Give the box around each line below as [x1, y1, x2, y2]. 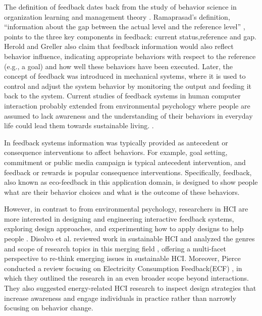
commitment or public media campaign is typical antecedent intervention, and [4, 156, 246, 167]
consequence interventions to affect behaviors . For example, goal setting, [4, 147, 228, 157]
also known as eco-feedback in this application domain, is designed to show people [4, 177, 258, 187]
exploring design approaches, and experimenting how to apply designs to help [4, 223, 244, 234]
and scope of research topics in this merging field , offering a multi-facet [4, 243, 226, 253]
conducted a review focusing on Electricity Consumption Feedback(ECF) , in [4, 262, 242, 273]
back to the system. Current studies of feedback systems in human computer [4, 90, 241, 101]
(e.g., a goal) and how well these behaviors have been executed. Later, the [4, 61, 233, 71]
